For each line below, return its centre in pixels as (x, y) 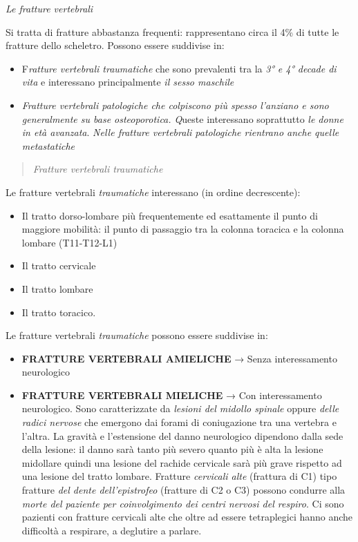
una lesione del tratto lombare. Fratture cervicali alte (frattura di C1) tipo (179, 476)
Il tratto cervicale (59, 265)
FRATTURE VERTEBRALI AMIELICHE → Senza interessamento (179, 358)
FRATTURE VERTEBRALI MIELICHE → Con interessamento (172, 395)
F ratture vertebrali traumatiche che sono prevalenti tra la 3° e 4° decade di (179, 68)
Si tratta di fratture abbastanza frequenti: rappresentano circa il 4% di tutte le (172, 31)
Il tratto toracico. (59, 312)
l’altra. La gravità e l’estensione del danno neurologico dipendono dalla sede (182, 435)
